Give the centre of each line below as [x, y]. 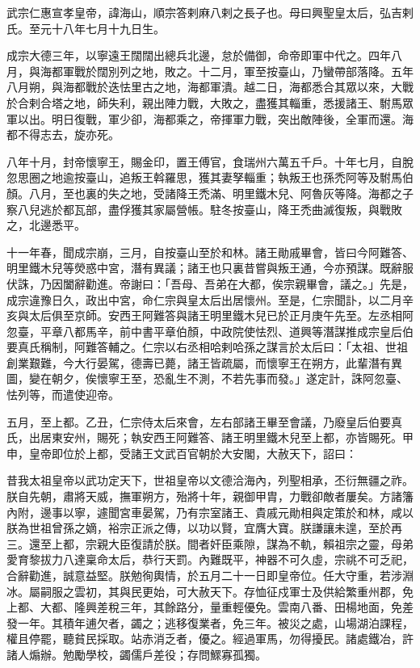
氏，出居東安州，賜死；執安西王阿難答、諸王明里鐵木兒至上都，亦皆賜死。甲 [210, 437]
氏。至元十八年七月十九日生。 [86, 28]
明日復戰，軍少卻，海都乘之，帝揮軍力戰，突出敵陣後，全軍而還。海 [232, 118]
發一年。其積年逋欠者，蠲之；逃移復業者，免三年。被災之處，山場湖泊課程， [210, 622]
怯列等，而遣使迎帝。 [63, 395]
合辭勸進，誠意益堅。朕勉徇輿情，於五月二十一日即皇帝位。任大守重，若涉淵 [210, 575]
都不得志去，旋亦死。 [63, 134]
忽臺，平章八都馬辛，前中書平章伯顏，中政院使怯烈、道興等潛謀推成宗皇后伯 [210, 331]
